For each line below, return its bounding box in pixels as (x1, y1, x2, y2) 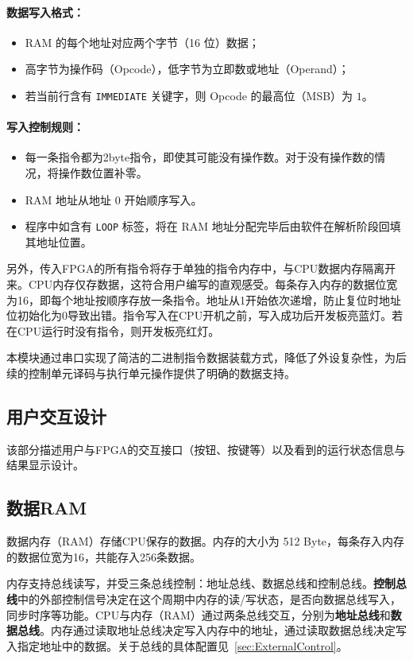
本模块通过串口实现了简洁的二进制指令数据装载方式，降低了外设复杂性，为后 (6, 349, 407, 366)
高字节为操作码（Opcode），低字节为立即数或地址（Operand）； (25, 60, 349, 77)
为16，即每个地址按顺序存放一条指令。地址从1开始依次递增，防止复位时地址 (6, 291, 401, 308)
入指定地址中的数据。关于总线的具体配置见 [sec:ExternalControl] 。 (6, 637, 348, 654)
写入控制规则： (6, 118, 84, 135)
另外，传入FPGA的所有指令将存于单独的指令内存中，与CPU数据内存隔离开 (6, 260, 396, 277)
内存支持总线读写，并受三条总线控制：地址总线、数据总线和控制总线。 (6, 575, 373, 592)
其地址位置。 (25, 233, 92, 250)
